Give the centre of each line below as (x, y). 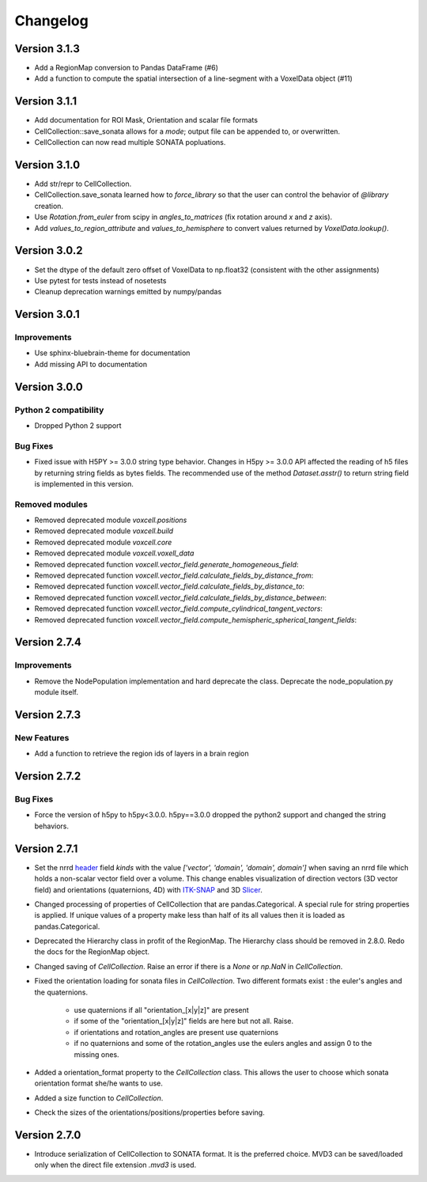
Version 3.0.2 (49, 250)
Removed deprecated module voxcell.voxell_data (114, 553)
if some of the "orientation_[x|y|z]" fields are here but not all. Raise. (184, 1021)
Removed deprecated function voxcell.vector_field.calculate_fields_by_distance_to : (169, 586)
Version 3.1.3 (47, 49)
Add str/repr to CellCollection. (83, 184)
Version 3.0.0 (49, 386)
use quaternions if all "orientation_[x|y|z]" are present (161, 1010)
